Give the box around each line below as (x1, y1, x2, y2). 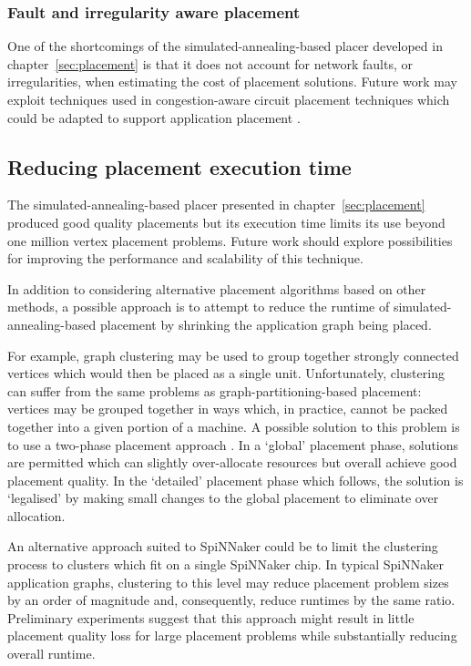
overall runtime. (7, 644, 96, 663)
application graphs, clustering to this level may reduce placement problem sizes (7, 572, 449, 591)
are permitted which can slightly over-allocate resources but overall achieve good (7, 453, 457, 472)
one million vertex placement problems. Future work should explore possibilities (7, 231, 453, 250)
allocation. (7, 506, 66, 525)
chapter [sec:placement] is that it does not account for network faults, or (7, 54, 413, 73)
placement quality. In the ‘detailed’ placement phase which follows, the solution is (7, 470, 464, 489)
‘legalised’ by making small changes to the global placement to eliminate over (7, 488, 439, 507)
